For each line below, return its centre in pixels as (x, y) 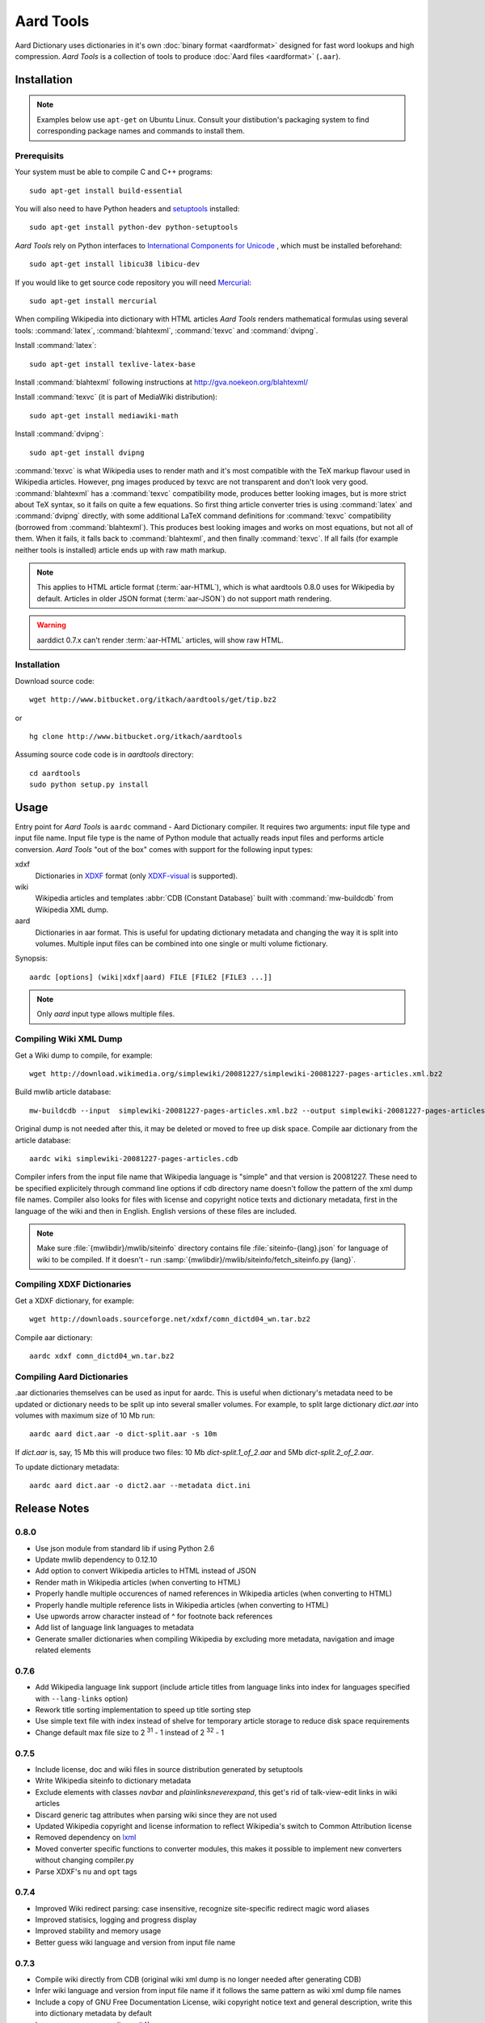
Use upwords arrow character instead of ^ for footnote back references (154, 1616)
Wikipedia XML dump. (72, 910)
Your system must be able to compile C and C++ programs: (114, 172)
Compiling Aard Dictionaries (72, 1376)
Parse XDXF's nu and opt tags (86, 1871)
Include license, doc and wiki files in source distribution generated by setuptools (169, 1769)
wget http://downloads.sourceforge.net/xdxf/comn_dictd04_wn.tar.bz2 (170, 1319)
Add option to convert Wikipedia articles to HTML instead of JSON (145, 1571)
